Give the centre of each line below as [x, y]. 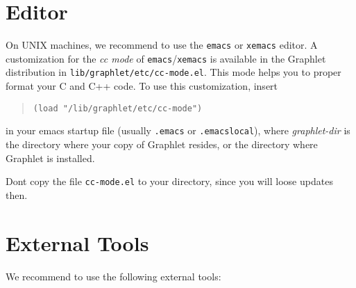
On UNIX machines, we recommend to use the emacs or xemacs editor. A [162, 45]
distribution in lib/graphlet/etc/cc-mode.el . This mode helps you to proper [173, 72]
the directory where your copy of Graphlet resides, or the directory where [162, 144]
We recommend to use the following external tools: [113, 276]
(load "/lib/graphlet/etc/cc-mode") [118, 108]
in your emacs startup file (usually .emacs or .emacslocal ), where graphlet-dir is [178, 130]
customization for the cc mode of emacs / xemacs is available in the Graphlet [166, 58]
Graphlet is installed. [50, 158]
